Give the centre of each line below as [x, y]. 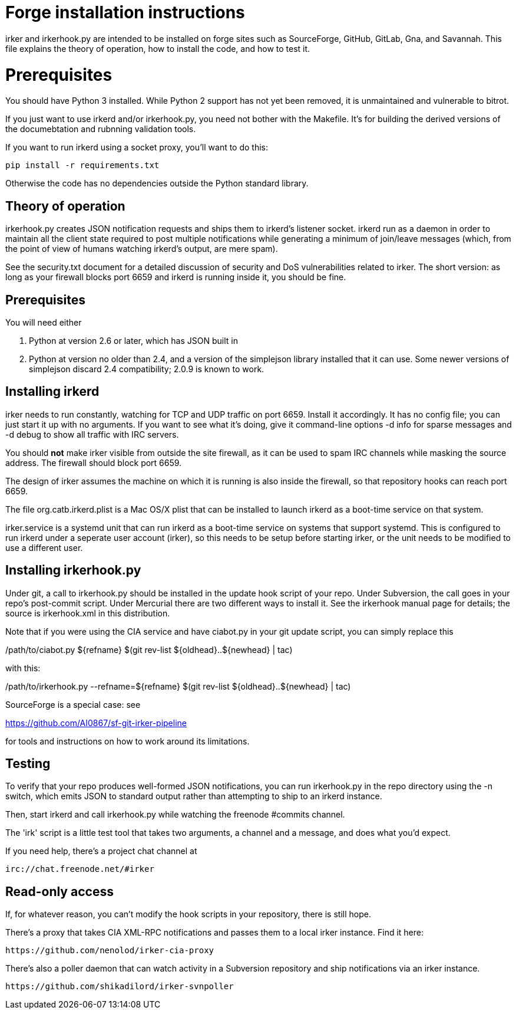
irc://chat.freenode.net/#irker [80, 869]
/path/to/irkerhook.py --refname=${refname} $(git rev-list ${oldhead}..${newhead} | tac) [178, 686]
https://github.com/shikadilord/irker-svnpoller [120, 987]
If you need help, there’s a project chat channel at [101, 851]
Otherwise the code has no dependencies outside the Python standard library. [157, 183]
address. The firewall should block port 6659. [94, 462]
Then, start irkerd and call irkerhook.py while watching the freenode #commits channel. [175, 815]
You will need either [44, 322]
